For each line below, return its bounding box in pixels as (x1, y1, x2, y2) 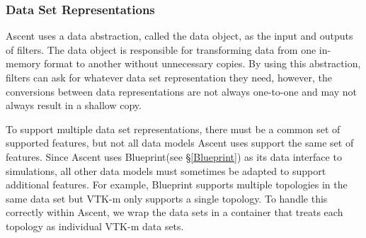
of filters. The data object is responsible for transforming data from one (6, 42, 316, 57)
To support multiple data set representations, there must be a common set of (6, 121, 341, 136)
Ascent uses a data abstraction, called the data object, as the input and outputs (6, 28, 353, 43)
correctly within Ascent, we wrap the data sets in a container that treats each (6, 205, 343, 220)
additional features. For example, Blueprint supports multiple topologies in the (6, 177, 348, 192)
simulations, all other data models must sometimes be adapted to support (6, 163, 326, 178)
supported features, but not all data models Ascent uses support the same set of (6, 135, 354, 150)
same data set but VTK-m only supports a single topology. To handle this (6, 191, 328, 205)
